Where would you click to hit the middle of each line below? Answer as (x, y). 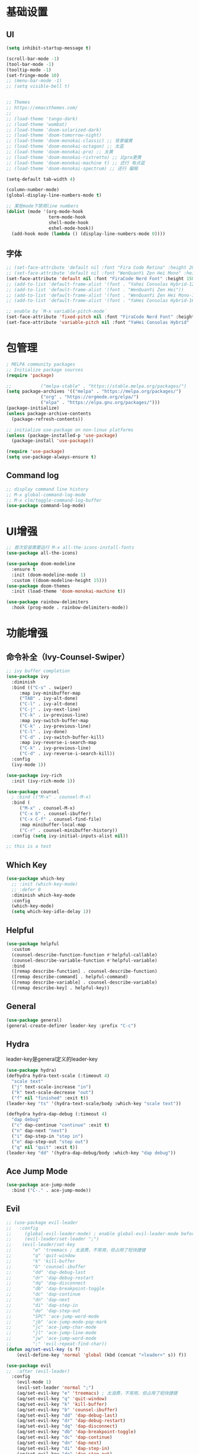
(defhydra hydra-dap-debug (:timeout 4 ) (57, 1114)
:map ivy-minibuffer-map (50, 693)
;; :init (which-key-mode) (45, 884)
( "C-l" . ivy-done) (43, 731)
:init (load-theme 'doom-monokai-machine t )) (69, 591)
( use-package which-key (36, 879)
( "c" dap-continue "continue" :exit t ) (61, 1125)
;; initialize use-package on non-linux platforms (70, 430)
